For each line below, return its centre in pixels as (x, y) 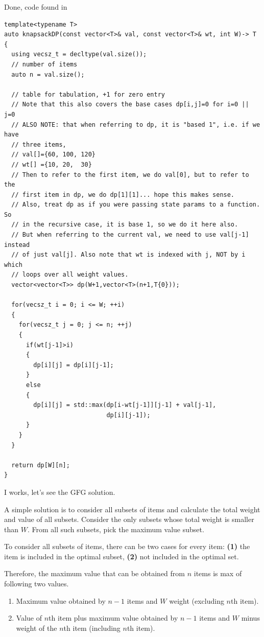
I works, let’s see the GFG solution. (60, 492)
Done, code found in (36, 7)
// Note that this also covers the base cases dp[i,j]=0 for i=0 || (130, 105)
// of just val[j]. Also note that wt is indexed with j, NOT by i (128, 255)
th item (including (92, 628)
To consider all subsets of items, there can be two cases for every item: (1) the (127, 546)
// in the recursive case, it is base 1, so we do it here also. (125, 225)
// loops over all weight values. (70, 275)
